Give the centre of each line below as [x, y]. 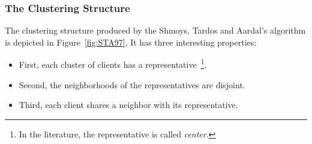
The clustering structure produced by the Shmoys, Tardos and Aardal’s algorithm [155, 30]
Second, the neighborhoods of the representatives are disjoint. [132, 84]
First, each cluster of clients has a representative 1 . [113, 64]
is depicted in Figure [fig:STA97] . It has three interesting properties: [131, 42]
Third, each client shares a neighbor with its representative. [128, 105]
